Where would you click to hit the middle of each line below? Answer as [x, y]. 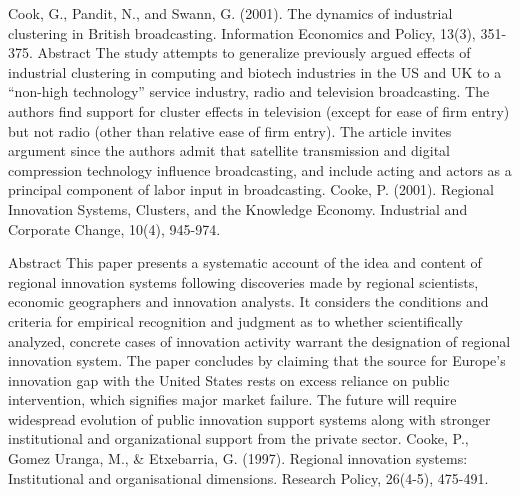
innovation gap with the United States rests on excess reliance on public [229, 379]
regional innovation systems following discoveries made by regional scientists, [243, 281]
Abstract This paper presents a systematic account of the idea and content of [245, 262]
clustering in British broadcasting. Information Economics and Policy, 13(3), [242, 32]
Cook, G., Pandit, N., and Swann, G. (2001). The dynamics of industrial [230, 13]
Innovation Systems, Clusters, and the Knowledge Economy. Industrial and [238, 208]
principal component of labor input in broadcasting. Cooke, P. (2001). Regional [251, 189]
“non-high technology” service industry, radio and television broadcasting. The [249, 91]
